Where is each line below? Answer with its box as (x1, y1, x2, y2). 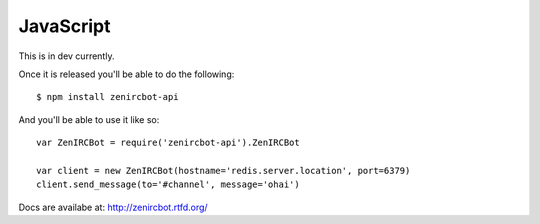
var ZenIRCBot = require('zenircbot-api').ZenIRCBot (36, 137, 300, 149)
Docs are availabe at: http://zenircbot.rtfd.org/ (18, 201, 209, 213)
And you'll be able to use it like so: (18, 113, 160, 125)
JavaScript (18, 15, 111, 37)
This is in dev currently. (18, 50, 115, 62)
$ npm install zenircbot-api (36, 91, 179, 103)
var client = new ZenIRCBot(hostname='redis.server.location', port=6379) (36, 165, 411, 176)
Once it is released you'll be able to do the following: (18, 68, 235, 80)
